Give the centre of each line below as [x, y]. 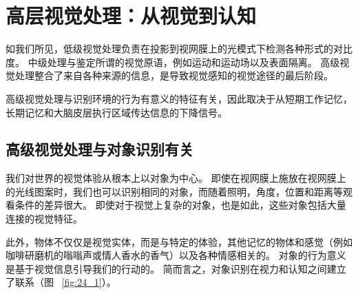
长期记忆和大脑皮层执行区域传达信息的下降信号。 [116, 112]
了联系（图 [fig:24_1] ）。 [61, 282]
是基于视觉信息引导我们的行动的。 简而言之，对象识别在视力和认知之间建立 [176, 268]
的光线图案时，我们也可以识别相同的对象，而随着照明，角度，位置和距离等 [174, 191]
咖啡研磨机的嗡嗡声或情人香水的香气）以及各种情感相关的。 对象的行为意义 [176, 255]
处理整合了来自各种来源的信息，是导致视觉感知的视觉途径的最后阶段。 [174, 75]
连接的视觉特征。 [44, 219]
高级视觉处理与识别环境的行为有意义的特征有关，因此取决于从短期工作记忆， [179, 98]
